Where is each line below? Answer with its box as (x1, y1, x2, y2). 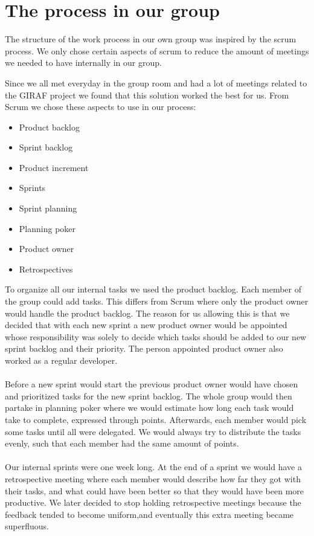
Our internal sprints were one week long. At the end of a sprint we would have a (5, 460, 302, 473)
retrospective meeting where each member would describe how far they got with (5, 472, 301, 485)
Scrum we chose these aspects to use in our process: (5, 100, 196, 113)
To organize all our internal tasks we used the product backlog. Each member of (5, 283, 301, 295)
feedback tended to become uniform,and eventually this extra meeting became (5, 508, 294, 520)
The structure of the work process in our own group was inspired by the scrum (5, 33, 296, 45)
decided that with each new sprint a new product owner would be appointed (5, 318, 287, 331)
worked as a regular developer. (5, 354, 118, 366)
